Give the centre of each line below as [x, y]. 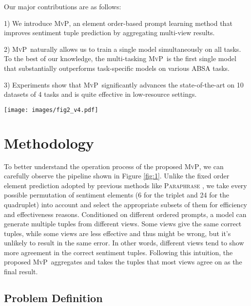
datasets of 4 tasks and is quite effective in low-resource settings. [100, 94]
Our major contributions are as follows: [63, 6]
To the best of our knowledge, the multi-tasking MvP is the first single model [120, 58]
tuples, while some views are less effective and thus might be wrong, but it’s [117, 233]
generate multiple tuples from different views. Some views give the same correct [123, 224]
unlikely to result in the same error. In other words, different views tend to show [124, 243]
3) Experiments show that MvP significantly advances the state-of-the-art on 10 [124, 84]
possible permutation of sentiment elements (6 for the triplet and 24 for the [117, 195]
